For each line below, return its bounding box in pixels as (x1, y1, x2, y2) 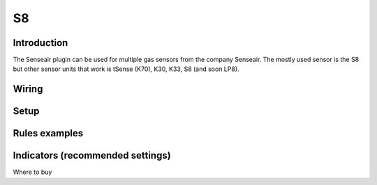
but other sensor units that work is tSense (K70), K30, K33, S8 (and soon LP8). (13, 65, 240, 73)
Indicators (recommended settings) (13, 150, 171, 161)
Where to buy (13, 168, 52, 177)
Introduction (13, 37, 68, 49)
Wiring (13, 83, 43, 95)
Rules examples (13, 127, 84, 139)
